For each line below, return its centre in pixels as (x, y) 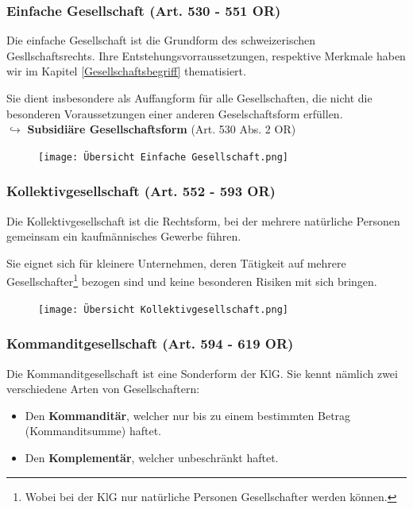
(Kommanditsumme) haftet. (93, 431)
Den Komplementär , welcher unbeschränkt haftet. (152, 457)
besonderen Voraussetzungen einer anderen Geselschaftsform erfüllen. (175, 113)
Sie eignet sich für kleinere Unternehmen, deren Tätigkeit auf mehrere (176, 262)
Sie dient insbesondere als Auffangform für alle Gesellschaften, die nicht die (189, 98)
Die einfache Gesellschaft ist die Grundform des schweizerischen (161, 40)
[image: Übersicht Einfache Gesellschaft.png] (163, 157)
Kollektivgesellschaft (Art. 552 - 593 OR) (141, 191)
